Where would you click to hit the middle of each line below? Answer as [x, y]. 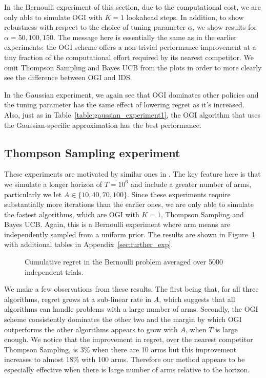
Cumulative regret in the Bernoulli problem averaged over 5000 [124, 262]
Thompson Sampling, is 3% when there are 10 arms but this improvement [120, 349]
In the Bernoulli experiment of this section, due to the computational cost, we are [133, 7]
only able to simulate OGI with [53, 17]
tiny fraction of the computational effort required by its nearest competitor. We [129, 57]
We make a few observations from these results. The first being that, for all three [131, 289]
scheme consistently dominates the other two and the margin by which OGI [123, 319]
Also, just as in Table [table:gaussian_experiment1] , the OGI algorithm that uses [132, 114]
